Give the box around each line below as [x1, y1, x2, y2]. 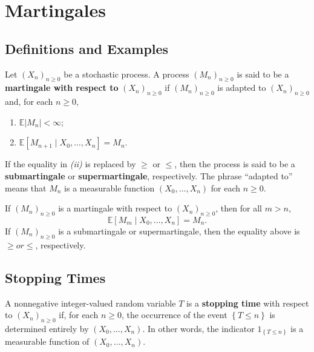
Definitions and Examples [5, 39, 169, 58]
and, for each [5, 95, 53, 108]
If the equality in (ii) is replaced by [5, 158, 136, 170]
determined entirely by [5, 322, 89, 334]
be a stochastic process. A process [64, 67, 189, 80]
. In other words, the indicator [142, 322, 255, 334]
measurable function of [5, 335, 90, 348]
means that [5, 181, 47, 194]
